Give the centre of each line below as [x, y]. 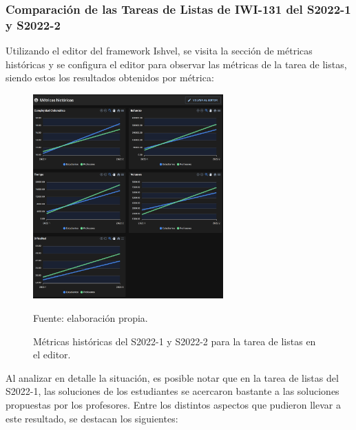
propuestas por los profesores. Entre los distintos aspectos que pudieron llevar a [173, 404]
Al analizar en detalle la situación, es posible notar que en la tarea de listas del [172, 377]
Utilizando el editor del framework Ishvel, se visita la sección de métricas [159, 51]
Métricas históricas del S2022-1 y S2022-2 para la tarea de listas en [175, 341]
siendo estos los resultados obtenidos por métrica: [110, 78]
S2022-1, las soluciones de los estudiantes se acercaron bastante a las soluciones [172, 391]
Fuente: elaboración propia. [91, 317]
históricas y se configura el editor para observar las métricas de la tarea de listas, [176, 64]
